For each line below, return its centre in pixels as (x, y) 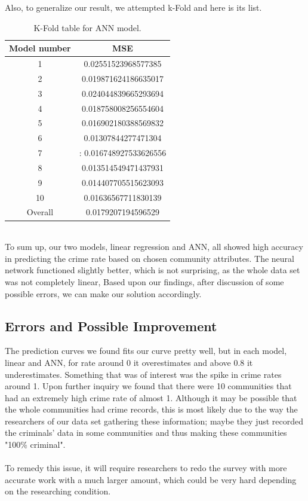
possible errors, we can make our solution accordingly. (103, 293)
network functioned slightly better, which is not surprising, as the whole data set (153, 270)
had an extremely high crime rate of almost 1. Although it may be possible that (151, 397)
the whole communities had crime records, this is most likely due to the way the (151, 409)
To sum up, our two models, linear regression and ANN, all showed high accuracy (154, 247)
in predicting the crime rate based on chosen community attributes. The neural (150, 258)
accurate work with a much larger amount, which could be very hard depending (151, 479)
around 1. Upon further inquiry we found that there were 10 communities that (148, 386)
